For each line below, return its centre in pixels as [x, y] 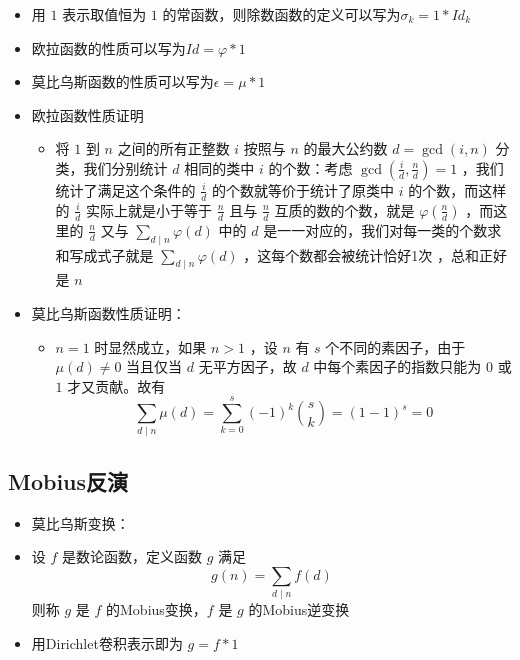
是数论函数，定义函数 [132, 556]
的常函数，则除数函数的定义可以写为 [281, 14]
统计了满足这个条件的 [125, 189]
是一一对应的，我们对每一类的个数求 [382, 229]
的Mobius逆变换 [299, 609]
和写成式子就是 [104, 254]
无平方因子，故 [247, 366]
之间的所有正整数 [173, 148]
